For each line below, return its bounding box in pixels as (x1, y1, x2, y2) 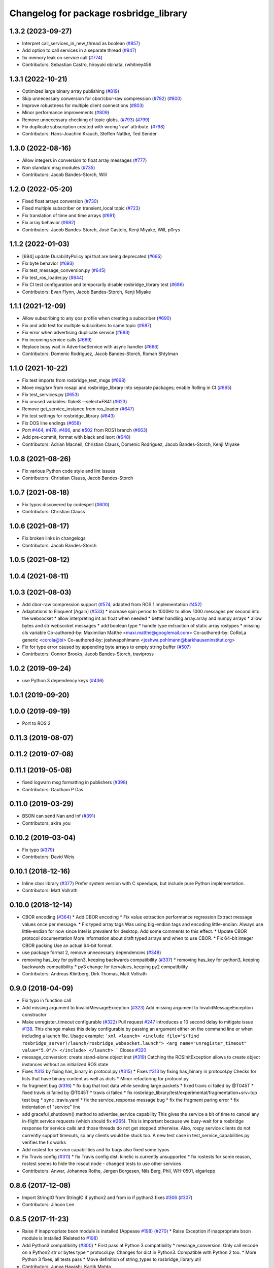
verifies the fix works (22, 1139, 66, 1146)
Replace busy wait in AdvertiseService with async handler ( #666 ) (22, 343, 159, 349)
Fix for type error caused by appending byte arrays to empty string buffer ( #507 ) (22, 644, 191, 650)
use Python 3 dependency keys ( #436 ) (22, 678, 104, 684)
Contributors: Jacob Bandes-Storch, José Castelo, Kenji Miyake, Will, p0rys (22, 226, 180, 233)
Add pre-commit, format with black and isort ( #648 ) (22, 434, 131, 440)
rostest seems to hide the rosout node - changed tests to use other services (22, 1160, 181, 1167)
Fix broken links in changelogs (22, 535, 86, 541)
